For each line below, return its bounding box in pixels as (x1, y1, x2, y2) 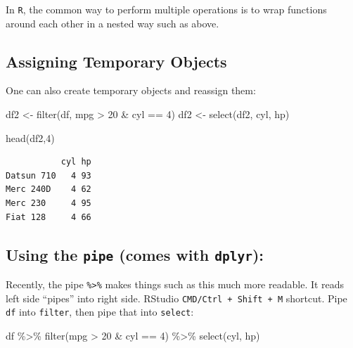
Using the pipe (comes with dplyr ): (6, 243, 264, 265)
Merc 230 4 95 (6, 198, 91, 209)
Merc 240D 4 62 (6, 184, 91, 195)
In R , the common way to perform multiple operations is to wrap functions (6, 2, 327, 16)
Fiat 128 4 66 (6, 212, 91, 222)
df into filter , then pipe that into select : (6, 304, 194, 319)
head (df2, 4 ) (6, 130, 55, 145)
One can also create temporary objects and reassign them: (6, 83, 256, 98)
